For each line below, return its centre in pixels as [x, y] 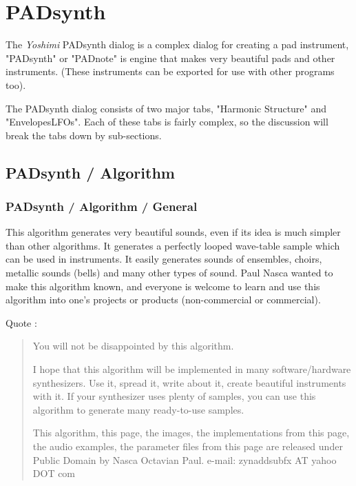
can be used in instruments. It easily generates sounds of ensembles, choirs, [164, 259]
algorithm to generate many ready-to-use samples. [138, 409]
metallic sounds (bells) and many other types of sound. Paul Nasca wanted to [169, 273]
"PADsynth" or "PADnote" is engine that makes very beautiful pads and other [170, 58]
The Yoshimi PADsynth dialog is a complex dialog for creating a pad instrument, [177, 44]
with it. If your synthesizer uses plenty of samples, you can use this [174, 396]
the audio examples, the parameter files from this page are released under [188, 446]
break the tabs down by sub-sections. [84, 135]
